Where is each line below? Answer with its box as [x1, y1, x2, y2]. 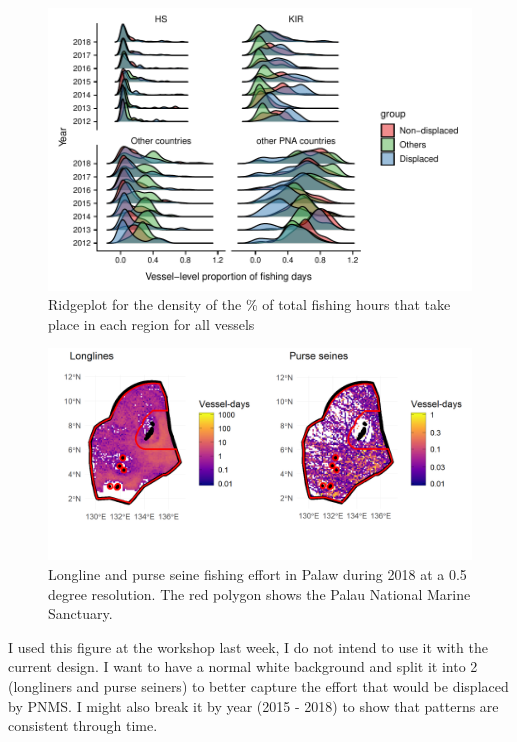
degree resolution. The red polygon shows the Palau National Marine [48, 583, 471, 604]
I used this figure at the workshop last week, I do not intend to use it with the [8, 636, 488, 657]
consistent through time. [8, 715, 158, 736]
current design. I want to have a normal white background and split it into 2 [8, 656, 478, 677]
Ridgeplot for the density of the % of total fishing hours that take [48, 294, 451, 315]
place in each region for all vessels [48, 313, 255, 334]
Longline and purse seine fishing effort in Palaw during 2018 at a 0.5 [48, 564, 467, 585]
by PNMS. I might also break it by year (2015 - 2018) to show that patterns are [8, 695, 499, 716]
